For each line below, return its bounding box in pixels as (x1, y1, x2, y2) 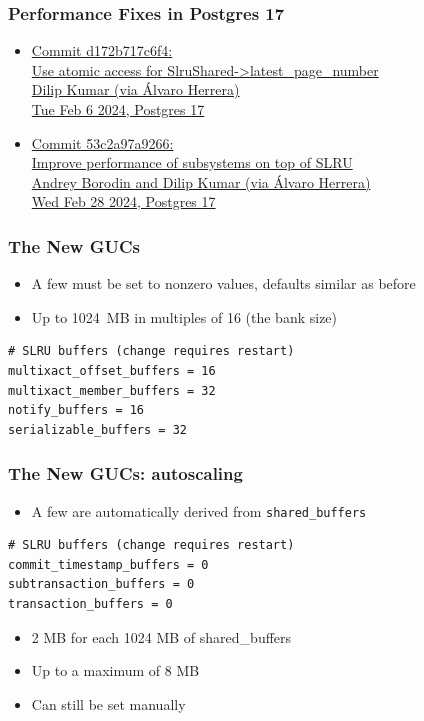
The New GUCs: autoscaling (8, 461, 243, 486)
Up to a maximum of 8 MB (31, 660, 200, 681)
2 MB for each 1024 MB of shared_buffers (31, 626, 292, 647)
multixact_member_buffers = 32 (8, 383, 216, 398)
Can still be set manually (31, 693, 186, 714)
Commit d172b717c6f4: (31, 40, 173, 61)
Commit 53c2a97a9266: (31, 132, 174, 153)
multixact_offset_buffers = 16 (8, 363, 216, 378)
